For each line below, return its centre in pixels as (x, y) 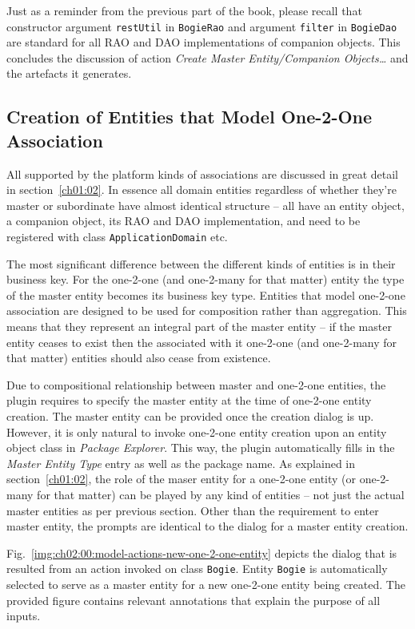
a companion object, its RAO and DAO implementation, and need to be (184, 221)
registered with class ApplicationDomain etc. (117, 236)
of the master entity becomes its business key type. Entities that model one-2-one (206, 294)
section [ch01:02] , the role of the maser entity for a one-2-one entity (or (182, 479)
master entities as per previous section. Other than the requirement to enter (193, 510)
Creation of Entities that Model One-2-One (190, 117)
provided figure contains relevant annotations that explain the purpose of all (194, 600)
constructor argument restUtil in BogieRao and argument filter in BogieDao (202, 26)
